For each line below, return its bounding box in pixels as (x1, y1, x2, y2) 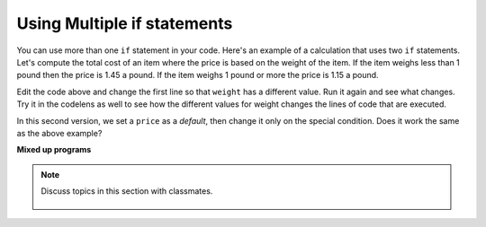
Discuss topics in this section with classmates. (40, 186, 213, 196)
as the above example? (16, 127, 103, 138)
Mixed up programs (16, 144, 92, 155)
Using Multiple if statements (16, 13, 233, 33)
